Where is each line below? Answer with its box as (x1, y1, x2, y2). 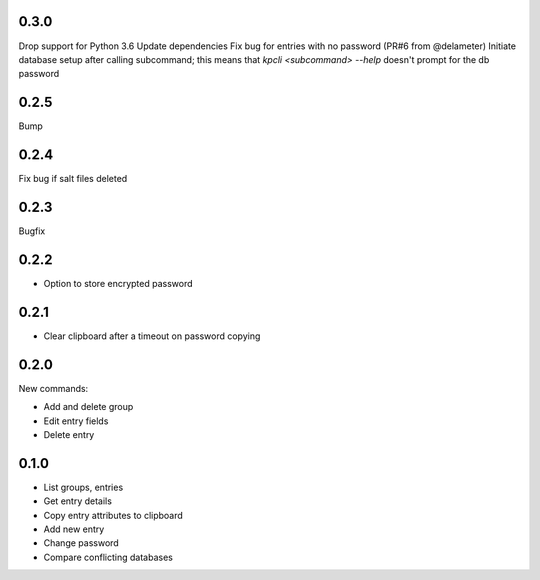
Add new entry (43, 523, 105, 535)
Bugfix (18, 225, 46, 237)
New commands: (18, 382, 89, 394)
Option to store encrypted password (43, 277, 194, 289)
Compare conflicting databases (43, 551, 174, 563)
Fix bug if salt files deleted (18, 173, 128, 185)
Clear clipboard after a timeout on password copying (43, 330, 261, 342)
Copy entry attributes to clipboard (43, 509, 184, 521)
